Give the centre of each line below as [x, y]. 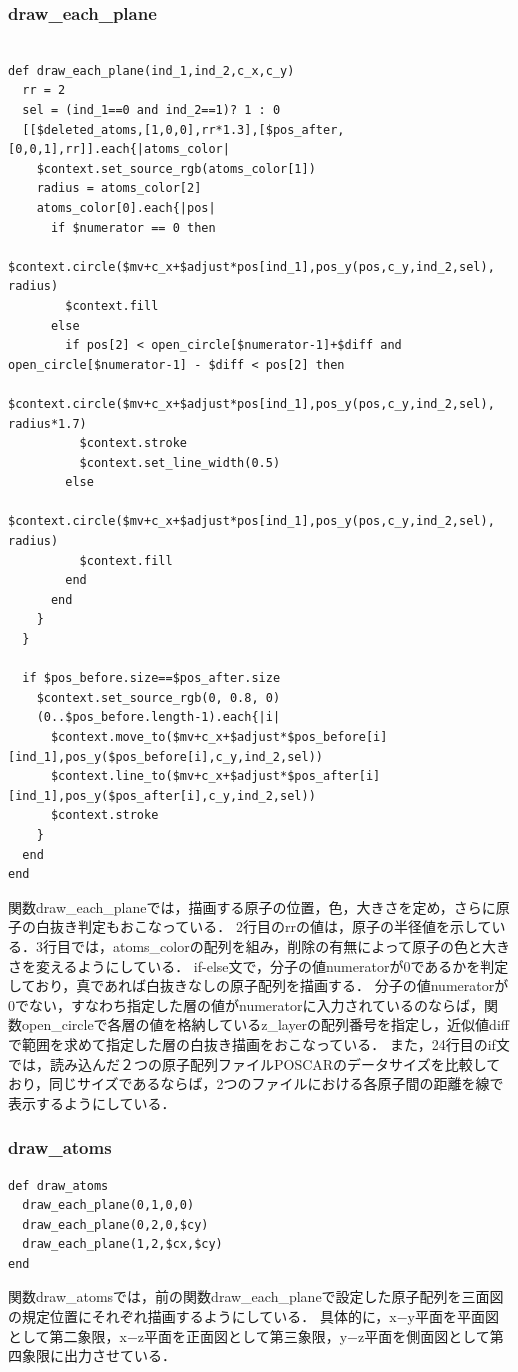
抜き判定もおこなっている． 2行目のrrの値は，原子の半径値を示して [270, 926]
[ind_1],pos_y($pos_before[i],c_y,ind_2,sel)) [165, 756]
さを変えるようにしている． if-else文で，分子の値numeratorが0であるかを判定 [258, 965]
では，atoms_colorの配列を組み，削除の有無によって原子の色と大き [290, 945]
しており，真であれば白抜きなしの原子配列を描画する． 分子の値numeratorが [258, 985]
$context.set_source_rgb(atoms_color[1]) [176, 168]
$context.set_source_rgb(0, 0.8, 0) [158, 697]
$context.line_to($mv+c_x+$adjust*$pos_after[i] [215, 776]
